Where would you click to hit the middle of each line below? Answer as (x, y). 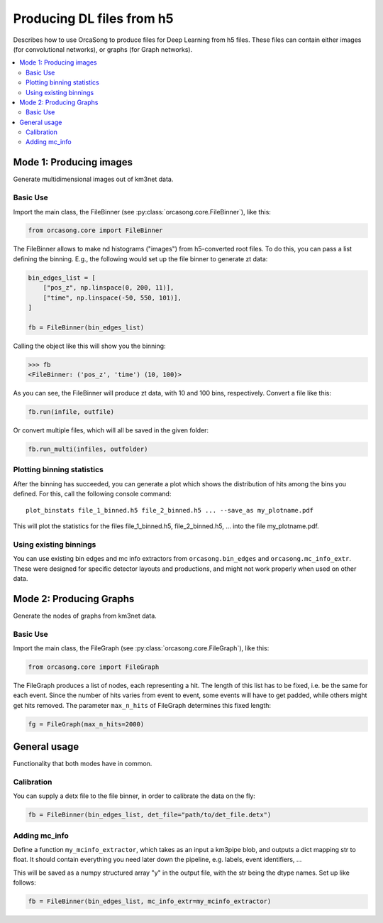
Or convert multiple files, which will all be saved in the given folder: (111, 430)
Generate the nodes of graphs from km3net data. (85, 616)
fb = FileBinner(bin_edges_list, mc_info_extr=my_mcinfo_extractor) (150, 901)
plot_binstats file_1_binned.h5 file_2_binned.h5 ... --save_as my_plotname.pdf (170, 510)
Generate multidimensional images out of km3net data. (93, 179)
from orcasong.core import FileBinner (95, 230)
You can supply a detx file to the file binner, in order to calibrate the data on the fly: (134, 796)
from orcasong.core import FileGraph (94, 667)
